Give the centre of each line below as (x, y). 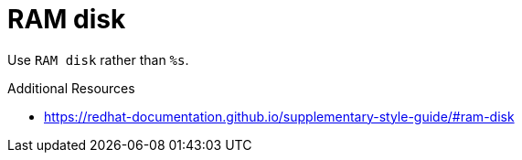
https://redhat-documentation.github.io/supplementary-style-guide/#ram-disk (279, 116)
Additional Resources (71, 88)
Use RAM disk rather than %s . (98, 59)
